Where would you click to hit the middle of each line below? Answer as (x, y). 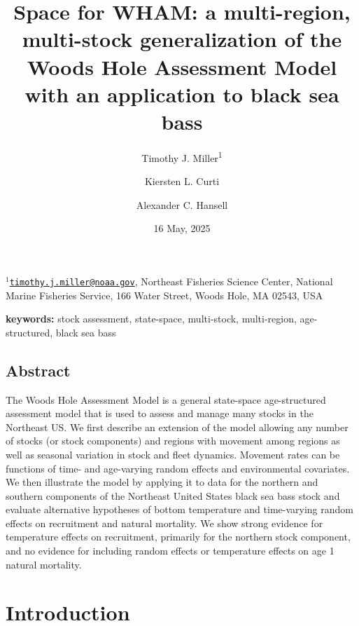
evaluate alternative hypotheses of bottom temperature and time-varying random (179, 509)
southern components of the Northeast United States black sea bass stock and (173, 495)
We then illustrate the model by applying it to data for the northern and (162, 482)
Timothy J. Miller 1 (182, 156)
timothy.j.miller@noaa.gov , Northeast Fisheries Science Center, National (171, 281)
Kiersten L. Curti (182, 181)
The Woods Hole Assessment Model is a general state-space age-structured (166, 399)
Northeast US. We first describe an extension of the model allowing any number (177, 427)
